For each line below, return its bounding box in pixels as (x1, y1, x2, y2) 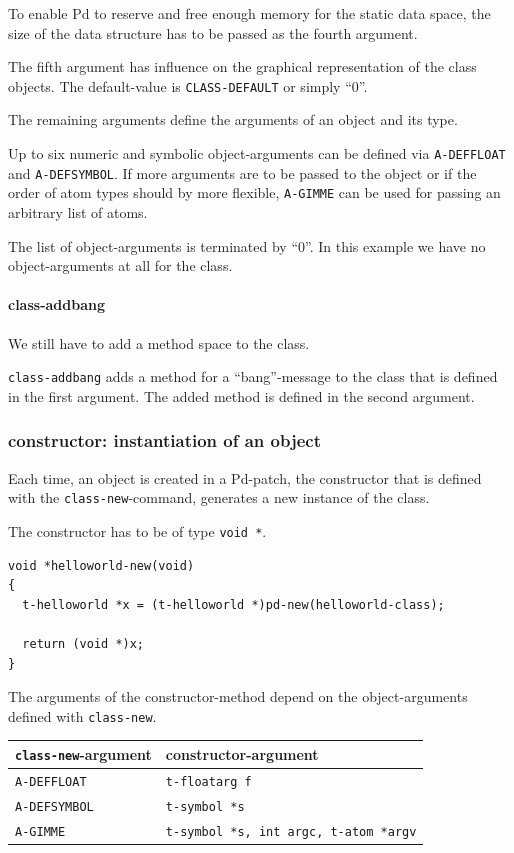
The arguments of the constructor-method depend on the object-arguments (8, 686, 468, 707)
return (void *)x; (22, 636, 145, 651)
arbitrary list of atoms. (8, 202, 148, 222)
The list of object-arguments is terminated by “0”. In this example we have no (8, 235, 486, 256)
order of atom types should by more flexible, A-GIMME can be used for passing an (8, 182, 501, 203)
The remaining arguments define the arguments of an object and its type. (8, 109, 458, 130)
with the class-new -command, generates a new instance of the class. (8, 487, 430, 508)
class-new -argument (15, 743, 152, 764)
